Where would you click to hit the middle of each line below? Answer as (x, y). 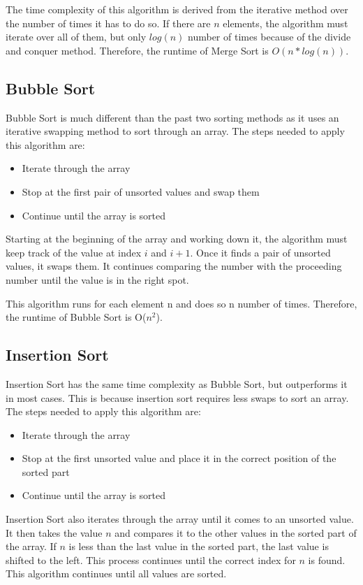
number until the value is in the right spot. (97, 279)
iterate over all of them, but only (76, 37)
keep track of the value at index (74, 252)
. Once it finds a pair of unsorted (260, 252)
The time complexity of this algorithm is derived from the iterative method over (177, 9)
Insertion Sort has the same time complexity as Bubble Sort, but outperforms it (177, 383)
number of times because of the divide (269, 37)
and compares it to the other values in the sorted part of (236, 532)
